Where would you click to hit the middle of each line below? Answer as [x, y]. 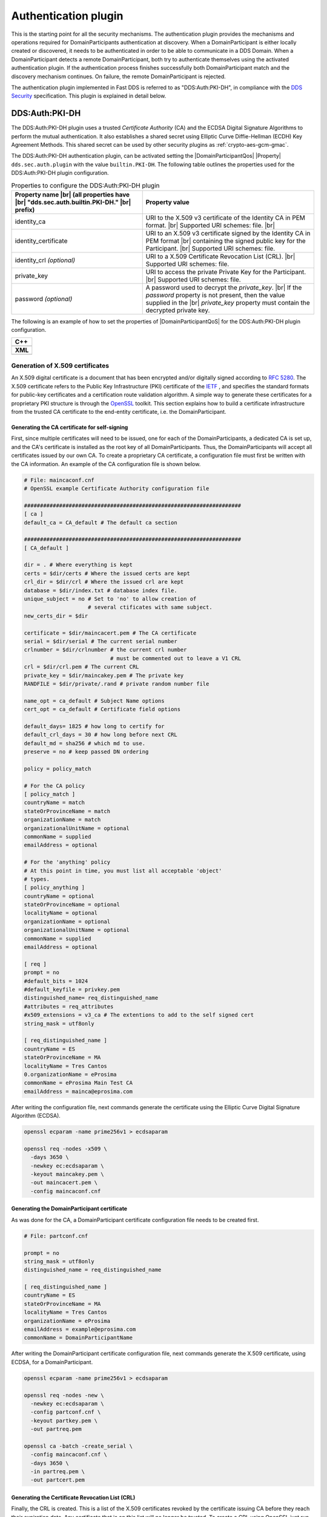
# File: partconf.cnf [56, 1236]
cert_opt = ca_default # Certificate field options [102, 709]
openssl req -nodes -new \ [64, 1395]
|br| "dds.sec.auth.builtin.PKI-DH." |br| [73, 202]
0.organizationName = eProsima [71, 1074]
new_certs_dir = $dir [56, 616]
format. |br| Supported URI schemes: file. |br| [210, 225]
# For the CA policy [54, 786]
